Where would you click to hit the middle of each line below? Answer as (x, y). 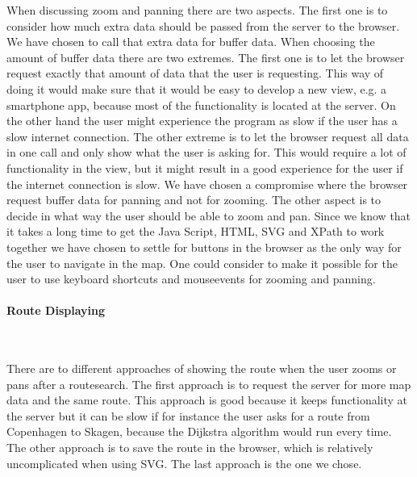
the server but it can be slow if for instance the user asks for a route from (188, 415)
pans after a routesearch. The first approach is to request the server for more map (209, 384)
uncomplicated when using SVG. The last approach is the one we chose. (184, 463)
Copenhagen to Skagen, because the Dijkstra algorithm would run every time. (199, 431)
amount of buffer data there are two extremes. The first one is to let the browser (206, 57)
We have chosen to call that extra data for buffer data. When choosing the (191, 42)
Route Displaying (56, 310)
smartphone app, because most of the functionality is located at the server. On (201, 105)
